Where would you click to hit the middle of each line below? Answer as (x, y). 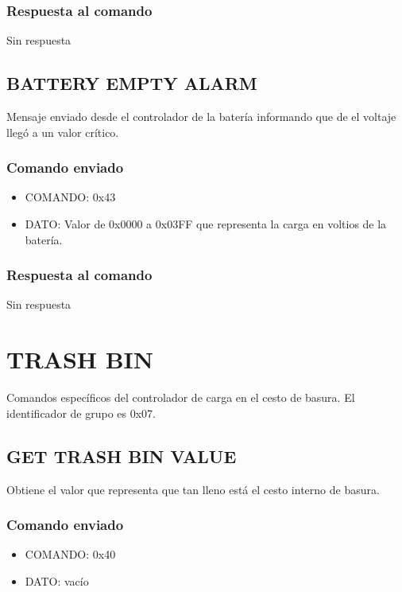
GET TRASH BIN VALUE (122, 456)
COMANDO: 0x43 (70, 197)
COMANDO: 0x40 (70, 554)
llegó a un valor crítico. (63, 132)
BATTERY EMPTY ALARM (132, 83)
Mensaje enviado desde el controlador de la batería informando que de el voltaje (201, 117)
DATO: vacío (57, 580)
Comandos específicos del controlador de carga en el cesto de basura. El (181, 397)
